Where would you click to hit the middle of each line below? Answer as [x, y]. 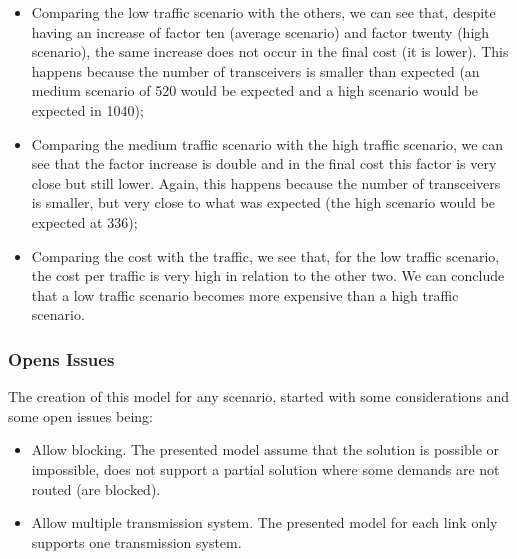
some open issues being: [80, 415]
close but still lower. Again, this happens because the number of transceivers [266, 182]
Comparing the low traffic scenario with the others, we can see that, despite [263, 12]
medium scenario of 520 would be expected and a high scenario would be [255, 90]
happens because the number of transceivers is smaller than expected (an [255, 70]
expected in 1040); [87, 109]
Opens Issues [61, 358]
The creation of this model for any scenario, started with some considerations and [259, 396]
